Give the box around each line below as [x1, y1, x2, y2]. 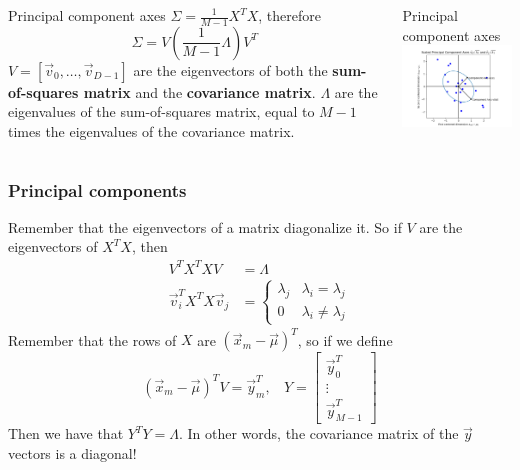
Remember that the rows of [8, 329, 177, 350]
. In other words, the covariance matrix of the [178, 423, 459, 444]
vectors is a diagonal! [8, 442, 137, 463]
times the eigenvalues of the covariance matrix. [8, 121, 295, 142]
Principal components [8, 177, 187, 202]
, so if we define [297, 329, 393, 350]
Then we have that [8, 423, 124, 444]
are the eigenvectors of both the [133, 59, 328, 80]
